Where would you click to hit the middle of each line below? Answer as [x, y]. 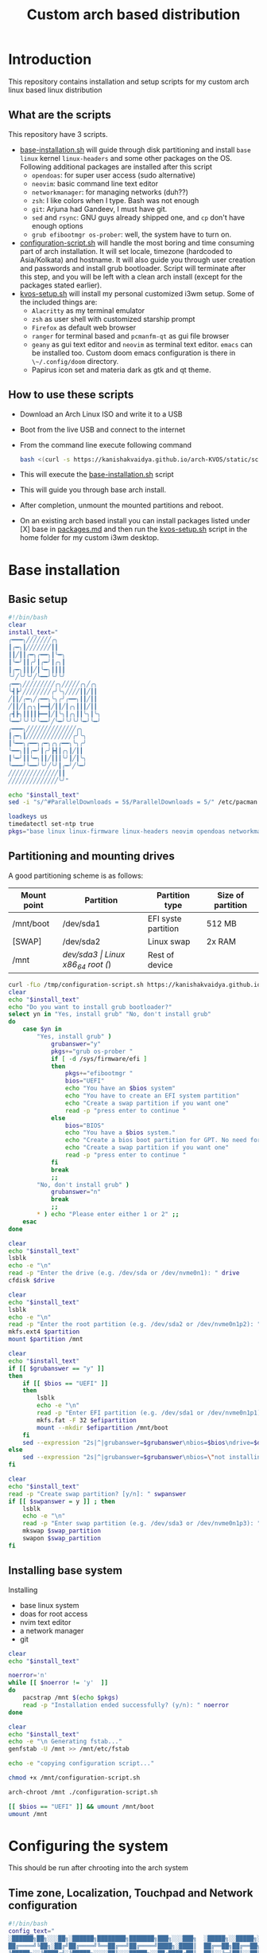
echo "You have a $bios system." [120, 1133]
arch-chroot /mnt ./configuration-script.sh [83, 1792]
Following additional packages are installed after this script [116, 166]
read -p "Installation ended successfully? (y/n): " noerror [126, 1705]
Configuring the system [88, 1846]
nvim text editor [45, 1622]
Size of [231, 895]
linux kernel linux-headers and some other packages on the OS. [126, 158]
